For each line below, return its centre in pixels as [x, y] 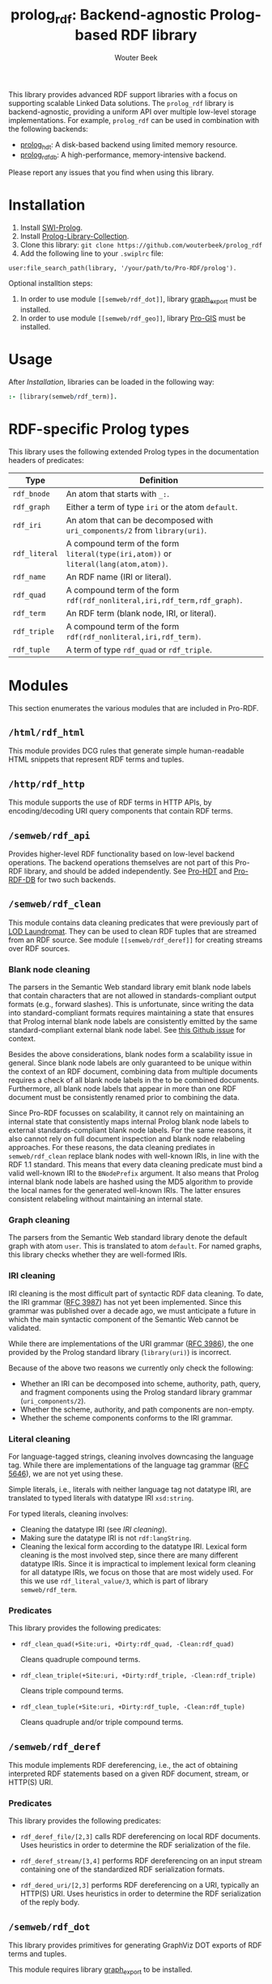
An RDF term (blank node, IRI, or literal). [141, 613]
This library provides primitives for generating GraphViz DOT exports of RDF [135, 1945]
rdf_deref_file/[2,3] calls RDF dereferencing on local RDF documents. [140, 1837]
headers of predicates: [47, 460]
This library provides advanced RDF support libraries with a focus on [123, 94]
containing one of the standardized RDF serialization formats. [122, 1869]
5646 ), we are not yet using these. [66, 1473]
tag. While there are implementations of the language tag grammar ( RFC [129, 1465]
